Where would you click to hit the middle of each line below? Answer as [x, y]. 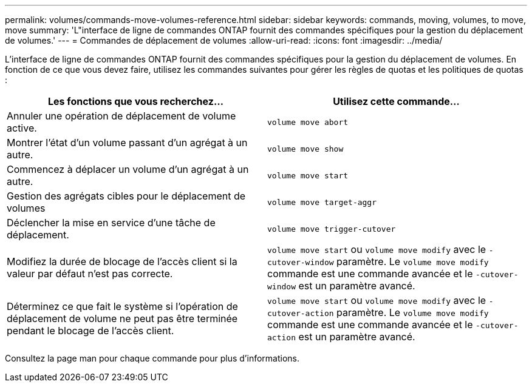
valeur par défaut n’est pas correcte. [90, 274]
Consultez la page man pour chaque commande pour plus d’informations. [152, 358]
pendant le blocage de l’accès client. [90, 331]
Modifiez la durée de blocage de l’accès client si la [122, 261]
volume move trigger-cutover [332, 229]
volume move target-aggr [322, 202]
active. [22, 128]
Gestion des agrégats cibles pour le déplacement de [126, 196]
